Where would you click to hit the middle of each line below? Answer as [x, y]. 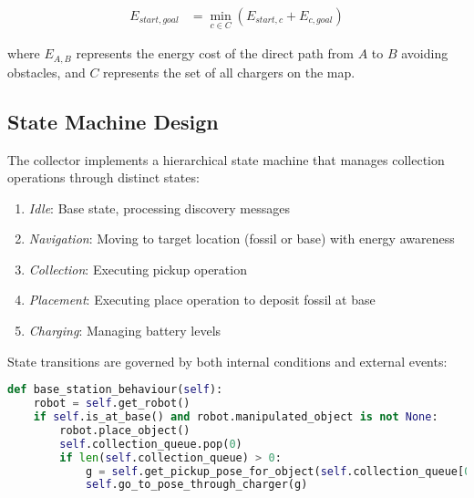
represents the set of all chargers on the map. [229, 72]
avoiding [425, 53]
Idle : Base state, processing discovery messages [160, 207]
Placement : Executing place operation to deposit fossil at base [202, 300]
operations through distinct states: [103, 177]
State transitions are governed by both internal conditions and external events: [227, 361]
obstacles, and [46, 72]
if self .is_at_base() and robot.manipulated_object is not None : [236, 417]
